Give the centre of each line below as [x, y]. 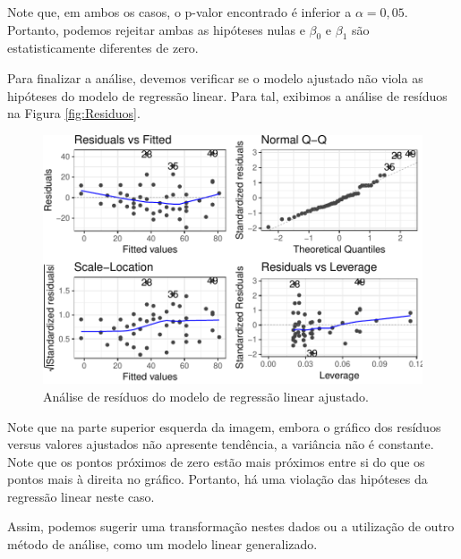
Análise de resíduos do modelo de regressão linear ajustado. [206, 396]
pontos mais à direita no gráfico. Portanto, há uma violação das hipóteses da [218, 479]
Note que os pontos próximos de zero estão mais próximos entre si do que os [216, 461]
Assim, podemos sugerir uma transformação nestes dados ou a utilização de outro [231, 526]
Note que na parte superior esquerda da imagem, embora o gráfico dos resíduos [224, 426]
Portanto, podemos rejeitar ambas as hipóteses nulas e [156, 29]
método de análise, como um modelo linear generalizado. [162, 544]
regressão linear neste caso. [81, 496]
